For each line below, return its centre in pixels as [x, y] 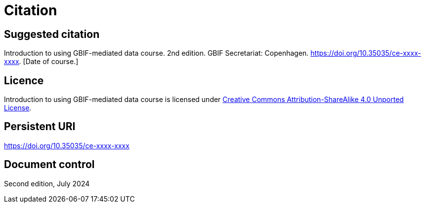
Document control [49, 165]
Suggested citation [52, 34]
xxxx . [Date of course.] [41, 62]
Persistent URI [40, 127]
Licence [24, 80]
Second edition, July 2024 [47, 183]
